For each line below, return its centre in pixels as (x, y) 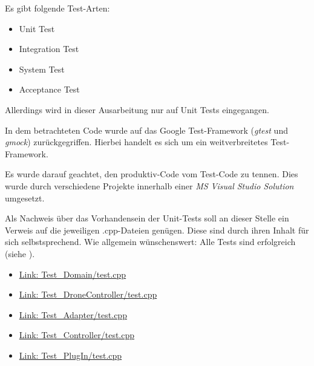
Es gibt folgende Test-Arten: (57, 8)
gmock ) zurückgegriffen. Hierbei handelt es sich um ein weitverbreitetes (136, 142)
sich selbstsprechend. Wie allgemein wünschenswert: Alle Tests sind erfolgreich (150, 242)
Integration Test (49, 49)
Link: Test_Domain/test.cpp (73, 274)
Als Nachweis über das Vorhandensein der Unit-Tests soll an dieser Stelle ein (147, 218)
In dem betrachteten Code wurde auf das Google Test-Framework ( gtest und (146, 130)
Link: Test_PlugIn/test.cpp (70, 355)
